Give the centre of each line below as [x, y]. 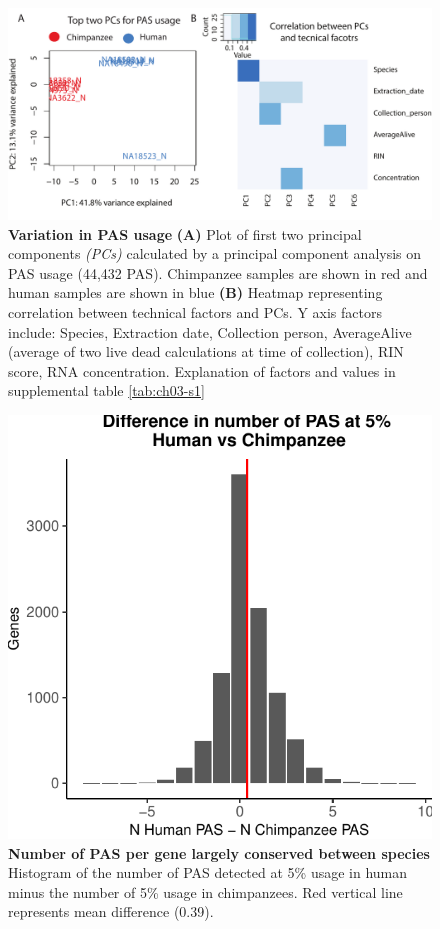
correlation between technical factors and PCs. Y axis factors [195, 311]
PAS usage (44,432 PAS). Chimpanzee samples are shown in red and [218, 272]
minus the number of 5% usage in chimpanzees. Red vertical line [205, 891]
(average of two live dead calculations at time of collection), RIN [206, 351]
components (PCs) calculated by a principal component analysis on [215, 253]
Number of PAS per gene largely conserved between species [219, 852]
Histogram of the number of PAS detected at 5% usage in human [208, 872]
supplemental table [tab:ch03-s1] [106, 390]
